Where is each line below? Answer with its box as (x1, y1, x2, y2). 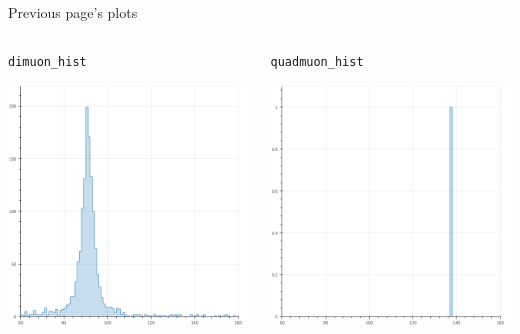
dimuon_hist (8, 54, 87, 69)
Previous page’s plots (8, 2, 138, 22)
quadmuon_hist (270, 54, 364, 69)
